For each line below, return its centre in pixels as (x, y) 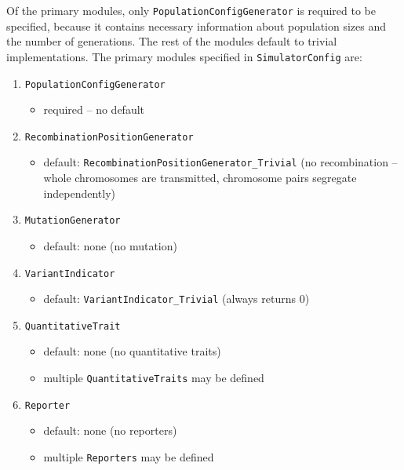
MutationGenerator (73, 221)
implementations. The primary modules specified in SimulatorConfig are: (184, 56)
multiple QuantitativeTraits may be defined (154, 378)
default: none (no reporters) (110, 430)
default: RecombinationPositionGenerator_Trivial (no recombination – (220, 162)
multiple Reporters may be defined (129, 456)
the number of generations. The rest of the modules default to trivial (172, 41)
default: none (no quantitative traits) (132, 351)
